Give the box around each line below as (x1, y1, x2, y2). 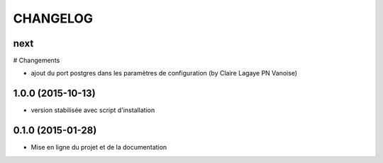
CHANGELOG (13, 11, 94, 26)
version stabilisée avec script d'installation (30, 106, 155, 114)
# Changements (13, 56, 60, 65)
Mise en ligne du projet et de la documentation (30, 143, 167, 152)
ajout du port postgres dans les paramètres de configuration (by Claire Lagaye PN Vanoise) (30, 69, 298, 78)
